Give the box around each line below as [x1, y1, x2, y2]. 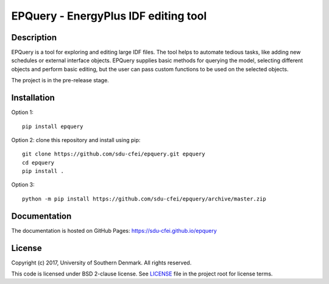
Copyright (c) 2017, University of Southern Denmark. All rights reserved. [11, 259, 192, 266]
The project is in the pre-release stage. [11, 77, 109, 84]
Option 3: [11, 181, 35, 188]
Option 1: [11, 108, 34, 116]
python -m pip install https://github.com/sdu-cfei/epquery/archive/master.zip [22, 195, 266, 202]
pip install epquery [22, 122, 83, 130]
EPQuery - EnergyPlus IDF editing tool [11, 9, 207, 23]
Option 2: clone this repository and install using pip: [11, 136, 141, 143]
